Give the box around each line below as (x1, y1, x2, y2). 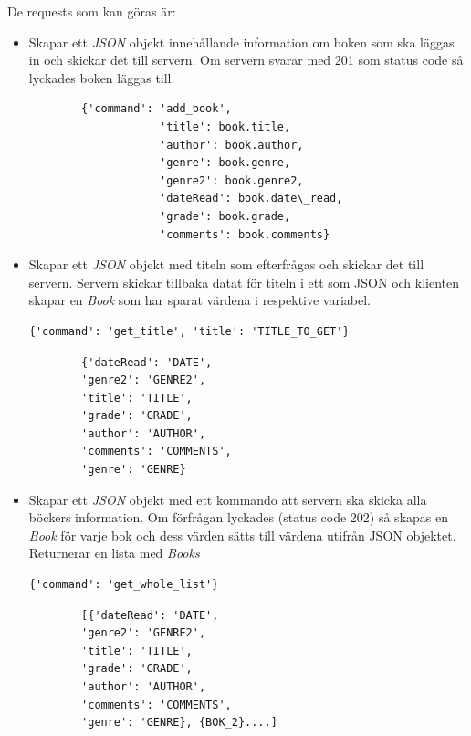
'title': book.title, (159, 120, 291, 133)
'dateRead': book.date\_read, (159, 192, 343, 205)
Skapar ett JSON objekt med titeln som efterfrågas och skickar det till (28, 255, 424, 274)
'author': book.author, (159, 138, 304, 152)
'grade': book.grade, (159, 209, 291, 223)
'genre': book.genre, (159, 156, 291, 170)
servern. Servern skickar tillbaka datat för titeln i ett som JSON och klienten (28, 272, 460, 291)
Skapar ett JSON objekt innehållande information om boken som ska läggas (28, 32, 455, 51)
